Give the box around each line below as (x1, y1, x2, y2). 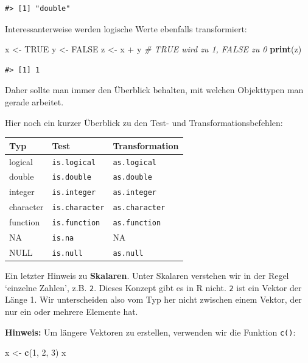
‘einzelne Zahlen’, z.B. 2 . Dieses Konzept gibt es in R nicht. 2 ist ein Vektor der (5, 281, 302, 294)
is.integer (52, 188, 96, 197)
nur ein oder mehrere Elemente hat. (5, 305, 138, 317)
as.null (113, 248, 144, 258)
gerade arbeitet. (5, 95, 64, 108)
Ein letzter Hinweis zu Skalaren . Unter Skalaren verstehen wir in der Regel (5, 269, 289, 282)
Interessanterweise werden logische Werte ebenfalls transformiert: (5, 22, 247, 35)
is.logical (52, 158, 96, 167)
